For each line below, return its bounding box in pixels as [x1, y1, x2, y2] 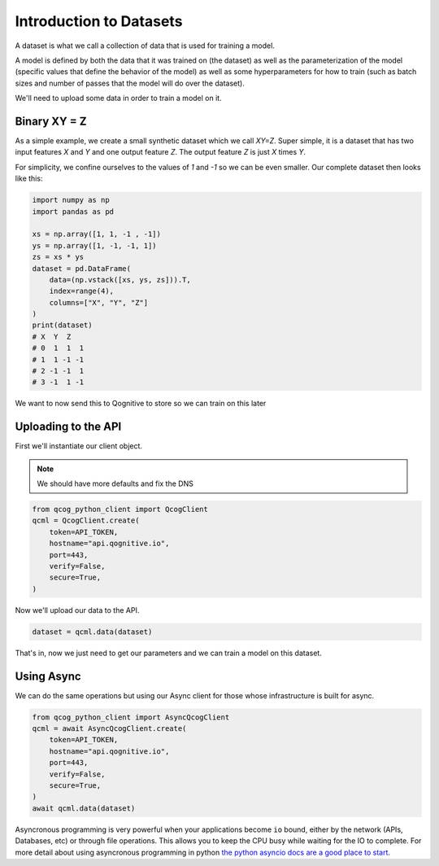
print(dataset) [32, 321, 93, 330]
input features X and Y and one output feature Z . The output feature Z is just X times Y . [15, 147, 306, 157]
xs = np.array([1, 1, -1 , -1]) [32, 230, 162, 239]
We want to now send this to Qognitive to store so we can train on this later [15, 399, 267, 409]
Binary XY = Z [15, 114, 87, 128]
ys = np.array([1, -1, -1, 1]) [32, 241, 158, 250]
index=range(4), [49, 286, 114, 296]
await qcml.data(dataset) [32, 803, 136, 813]
